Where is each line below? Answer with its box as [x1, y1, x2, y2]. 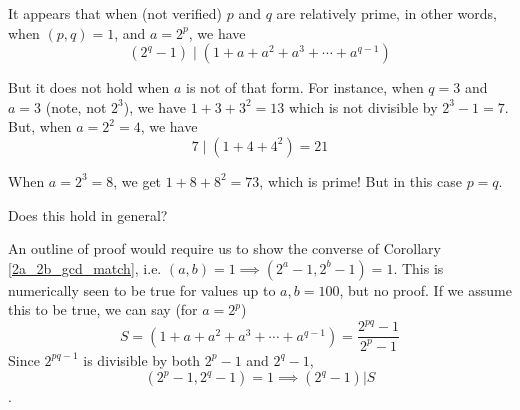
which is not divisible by [288, 96, 438, 117]
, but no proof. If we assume [339, 279, 512, 300]
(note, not [45, 96, 107, 117]
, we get [113, 170, 162, 191]
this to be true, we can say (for [8, 299, 198, 320]
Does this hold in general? [8, 204, 168, 225]
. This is [393, 257, 444, 278]
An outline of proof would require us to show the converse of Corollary [8, 238, 441, 259]
